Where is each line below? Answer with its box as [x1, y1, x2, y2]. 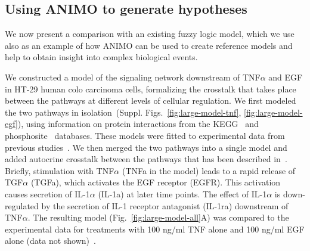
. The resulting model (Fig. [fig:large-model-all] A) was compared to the [27, 211, 289, 224]
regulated [5, 199, 39, 212]
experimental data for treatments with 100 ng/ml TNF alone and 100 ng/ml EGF [5, 222, 305, 235]
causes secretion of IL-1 [5, 187, 90, 200]
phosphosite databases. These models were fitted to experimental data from [5, 129, 285, 141]
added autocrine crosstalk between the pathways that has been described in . [5, 153, 287, 165]
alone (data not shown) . [5, 234, 96, 247]
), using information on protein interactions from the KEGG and [17, 117, 259, 130]
